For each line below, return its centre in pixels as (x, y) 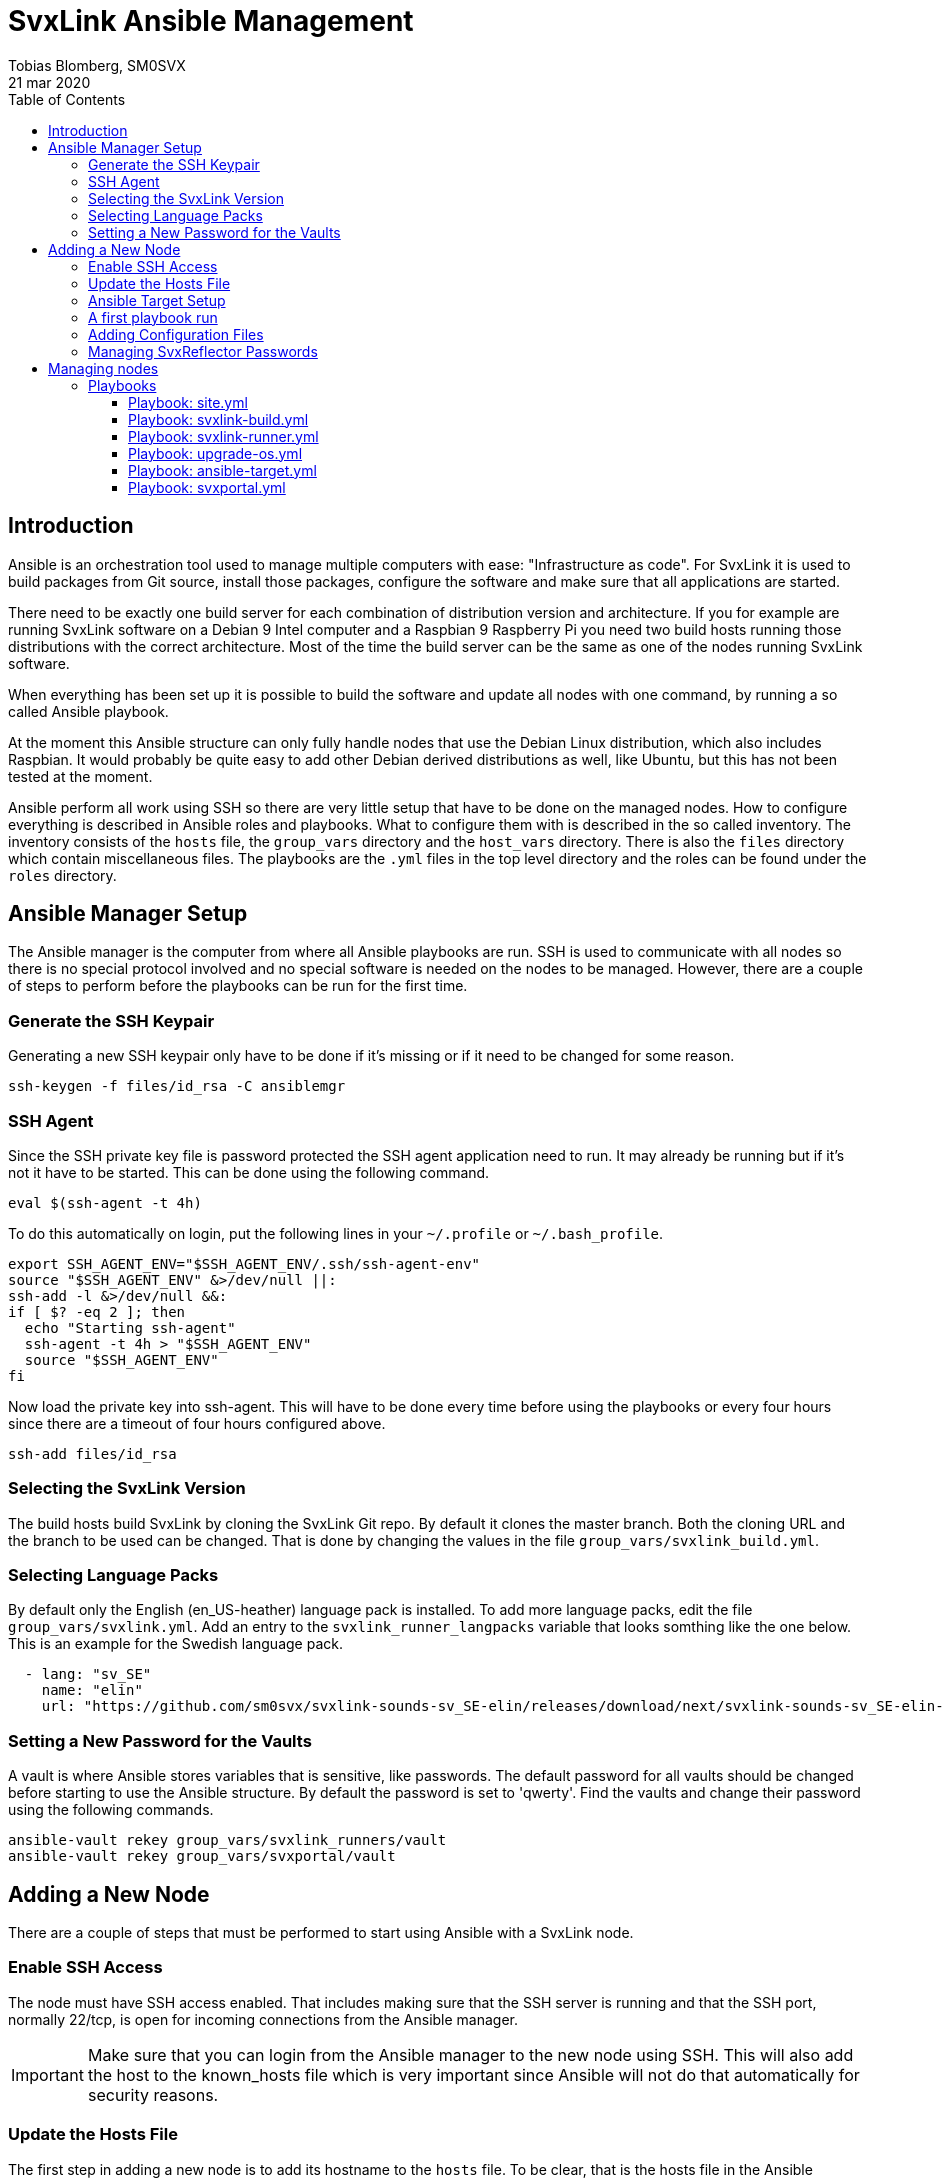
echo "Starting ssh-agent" (130, 1327)
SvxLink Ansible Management (211, 21)
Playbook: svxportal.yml (207, 487)
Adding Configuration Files (176, 334)
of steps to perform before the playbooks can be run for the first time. (238, 986)
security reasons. (153, 2094)
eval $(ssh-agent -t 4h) (105, 1202)
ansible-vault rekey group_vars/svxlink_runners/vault (227, 1840)
